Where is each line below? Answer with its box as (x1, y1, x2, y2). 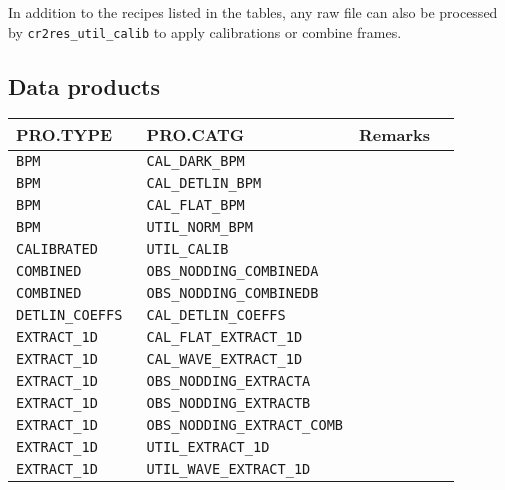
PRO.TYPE (16, 123, 113, 147)
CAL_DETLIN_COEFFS (146, 307, 286, 324)
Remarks (359, 123, 431, 147)
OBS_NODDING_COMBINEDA (146, 263, 319, 280)
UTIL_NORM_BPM (146, 219, 253, 236)
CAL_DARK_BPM (146, 153, 245, 170)
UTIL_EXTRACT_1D (146, 439, 270, 456)
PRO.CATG (146, 123, 245, 147)
